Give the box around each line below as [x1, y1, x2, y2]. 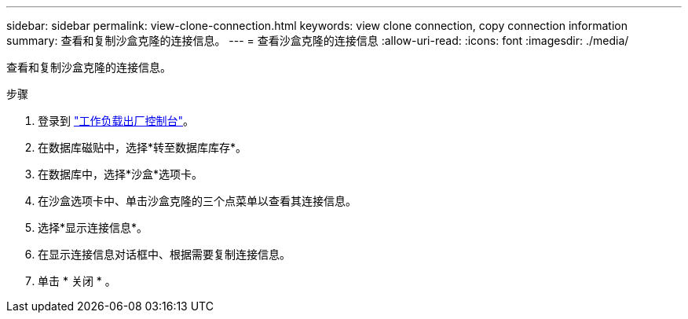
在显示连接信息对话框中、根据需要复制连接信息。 [38, 247, 291, 261]
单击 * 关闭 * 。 [38, 274, 116, 288]
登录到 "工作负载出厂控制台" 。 [38, 114, 194, 127]
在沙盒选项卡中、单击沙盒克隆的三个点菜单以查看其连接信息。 [38, 194, 357, 207]
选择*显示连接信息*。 [38, 221, 148, 234]
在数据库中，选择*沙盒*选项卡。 [38, 167, 203, 181]
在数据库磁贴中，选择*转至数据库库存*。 [38, 141, 247, 154]
